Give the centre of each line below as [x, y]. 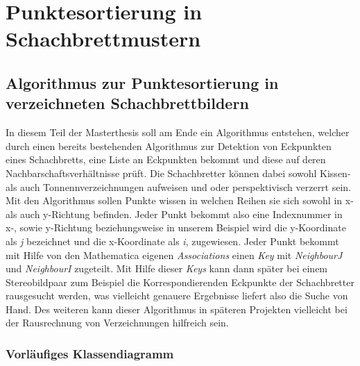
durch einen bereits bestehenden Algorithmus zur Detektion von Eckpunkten [169, 145]
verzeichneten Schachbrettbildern [127, 103]
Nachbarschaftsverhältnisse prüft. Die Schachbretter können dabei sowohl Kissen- [178, 173]
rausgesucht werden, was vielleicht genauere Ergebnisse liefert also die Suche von [177, 296]
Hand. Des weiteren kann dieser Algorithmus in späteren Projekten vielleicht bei [177, 309]
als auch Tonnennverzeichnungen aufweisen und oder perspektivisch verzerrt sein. [179, 186]
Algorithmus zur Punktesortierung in [142, 82]
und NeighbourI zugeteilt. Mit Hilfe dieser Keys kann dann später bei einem [167, 268]
